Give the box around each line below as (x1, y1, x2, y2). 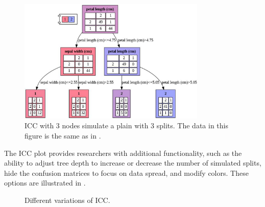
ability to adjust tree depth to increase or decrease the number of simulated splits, (4, 157, 261, 168)
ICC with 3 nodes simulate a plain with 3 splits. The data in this (25, 120, 228, 131)
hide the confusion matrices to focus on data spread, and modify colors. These (4, 167, 249, 178)
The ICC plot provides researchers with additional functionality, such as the (4, 147, 242, 158)
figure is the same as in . (25, 130, 101, 141)
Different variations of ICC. (25, 194, 110, 205)
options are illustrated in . (4, 177, 86, 188)
